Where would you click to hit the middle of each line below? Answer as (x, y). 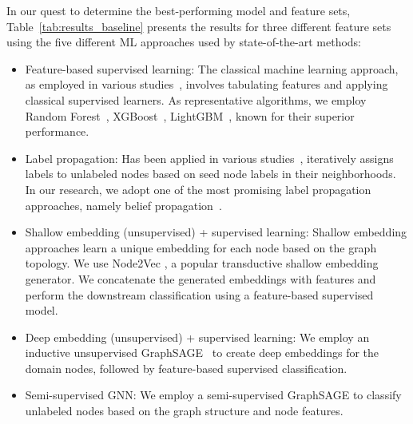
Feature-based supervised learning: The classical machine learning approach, (212, 68)
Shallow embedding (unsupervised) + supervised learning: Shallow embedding (216, 232)
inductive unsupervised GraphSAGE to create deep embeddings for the (202, 353)
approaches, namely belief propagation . (123, 205)
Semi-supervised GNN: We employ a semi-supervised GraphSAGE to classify (213, 395)
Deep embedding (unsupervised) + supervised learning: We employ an (197, 337)
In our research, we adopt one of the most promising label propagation (198, 189)
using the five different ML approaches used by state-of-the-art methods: (184, 42)
